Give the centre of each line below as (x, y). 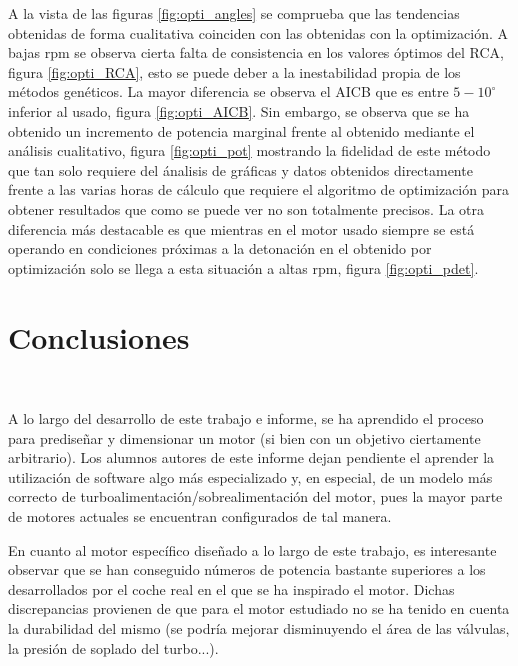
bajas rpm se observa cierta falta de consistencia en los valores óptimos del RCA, (256, 52)
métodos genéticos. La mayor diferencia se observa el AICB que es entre (228, 91)
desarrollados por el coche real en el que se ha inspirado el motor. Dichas (231, 588)
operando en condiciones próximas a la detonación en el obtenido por (220, 248)
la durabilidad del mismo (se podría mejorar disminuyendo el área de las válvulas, (259, 627)
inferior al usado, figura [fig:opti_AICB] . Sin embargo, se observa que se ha (239, 110)
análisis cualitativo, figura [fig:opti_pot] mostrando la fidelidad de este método (249, 150)
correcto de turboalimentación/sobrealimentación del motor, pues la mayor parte (255, 496)
